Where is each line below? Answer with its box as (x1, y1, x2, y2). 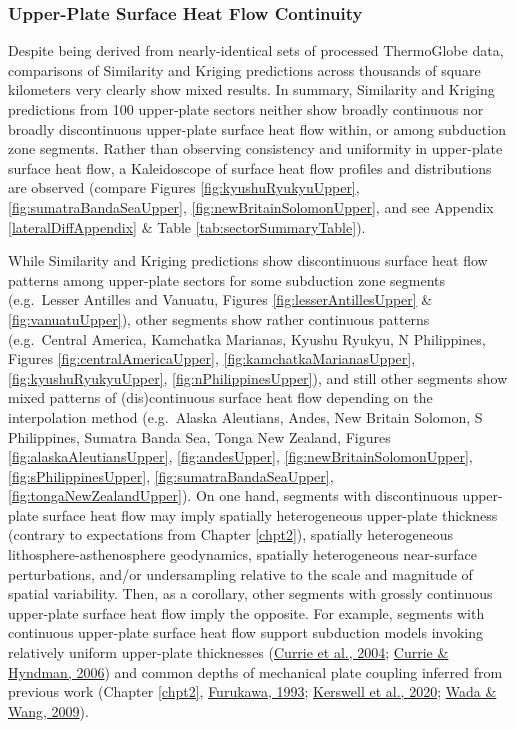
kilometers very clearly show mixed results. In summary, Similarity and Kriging (8, 79, 495, 100)
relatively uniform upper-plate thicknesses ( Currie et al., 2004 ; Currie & (8, 642, 449, 663)
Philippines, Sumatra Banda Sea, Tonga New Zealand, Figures (8, 426, 391, 447)
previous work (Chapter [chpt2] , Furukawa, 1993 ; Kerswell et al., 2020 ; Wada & (8, 681, 497, 702)
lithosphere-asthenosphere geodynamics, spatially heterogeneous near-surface (8, 544, 477, 565)
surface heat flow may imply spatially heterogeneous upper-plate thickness (42, 504, 498, 525)
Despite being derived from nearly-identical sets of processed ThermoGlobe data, (8, 40, 504, 61)
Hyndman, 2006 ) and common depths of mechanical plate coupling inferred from (8, 661, 503, 682)
